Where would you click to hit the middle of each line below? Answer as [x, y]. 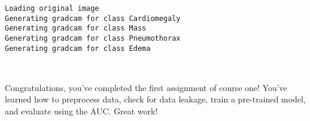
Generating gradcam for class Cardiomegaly [93, 18]
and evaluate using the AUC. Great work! [81, 111]
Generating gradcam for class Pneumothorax [93, 38]
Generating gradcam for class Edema [78, 48]
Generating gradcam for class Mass [76, 28]
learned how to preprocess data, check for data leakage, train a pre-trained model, [155, 99]
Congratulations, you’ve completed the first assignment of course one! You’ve [146, 87]
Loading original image [52, 8]
